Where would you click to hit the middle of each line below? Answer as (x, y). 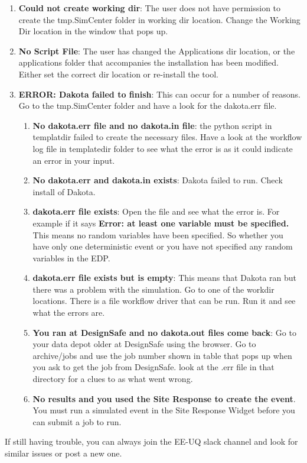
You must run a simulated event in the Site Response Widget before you (164, 410)
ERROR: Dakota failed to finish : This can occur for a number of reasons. (159, 94)
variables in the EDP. (71, 258)
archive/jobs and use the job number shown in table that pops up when (162, 355)
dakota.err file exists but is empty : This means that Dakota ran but (165, 278)
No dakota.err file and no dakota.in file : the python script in (152, 125)
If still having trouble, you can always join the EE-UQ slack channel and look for (151, 441)
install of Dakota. (64, 191)
